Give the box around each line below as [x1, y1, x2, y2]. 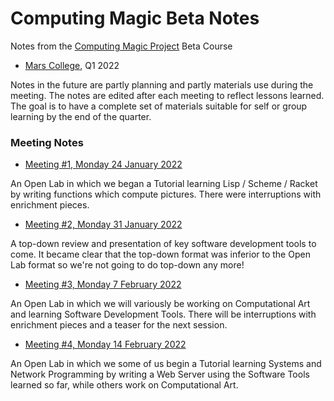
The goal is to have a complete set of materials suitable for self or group [10, 100, 308, 112]
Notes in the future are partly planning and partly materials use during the [10, 78, 314, 91]
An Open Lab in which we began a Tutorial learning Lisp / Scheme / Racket [10, 178, 318, 190]
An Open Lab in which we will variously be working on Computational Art [10, 298, 311, 310]
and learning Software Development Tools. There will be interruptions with [10, 308, 317, 321]
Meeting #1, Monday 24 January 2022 [24, 158, 183, 171]
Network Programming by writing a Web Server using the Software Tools [10, 368, 310, 381]
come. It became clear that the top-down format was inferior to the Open [10, 248, 311, 261]
